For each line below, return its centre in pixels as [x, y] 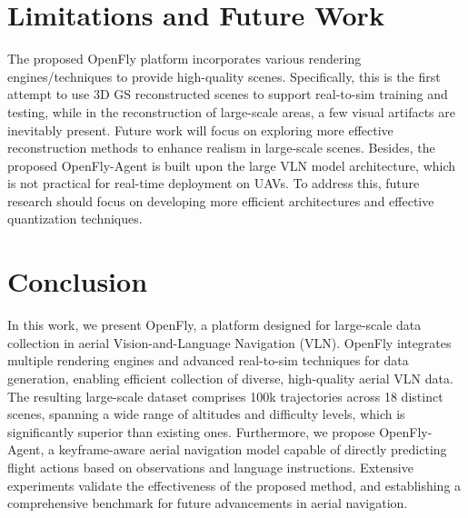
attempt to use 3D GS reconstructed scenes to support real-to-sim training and [228, 94]
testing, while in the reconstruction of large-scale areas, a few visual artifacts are [231, 111]
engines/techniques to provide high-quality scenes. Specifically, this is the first [224, 76]
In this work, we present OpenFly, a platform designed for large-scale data [214, 325]
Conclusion [78, 281]
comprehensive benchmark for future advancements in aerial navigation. [208, 503]
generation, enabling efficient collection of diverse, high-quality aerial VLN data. [230, 378]
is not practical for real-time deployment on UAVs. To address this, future [214, 183]
